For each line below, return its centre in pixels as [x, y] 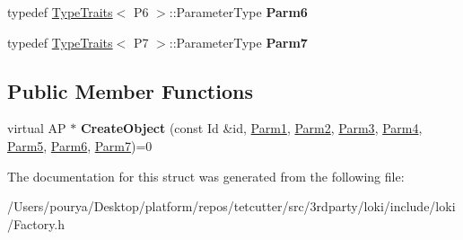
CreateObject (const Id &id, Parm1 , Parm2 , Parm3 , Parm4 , [251, 128]
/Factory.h [36, 223]
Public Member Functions [130, 90]
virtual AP [37, 128]
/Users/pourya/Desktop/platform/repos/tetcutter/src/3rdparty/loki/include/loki [231, 206]
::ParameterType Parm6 [238, 12]
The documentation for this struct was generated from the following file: [206, 176]
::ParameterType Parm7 [238, 42]
